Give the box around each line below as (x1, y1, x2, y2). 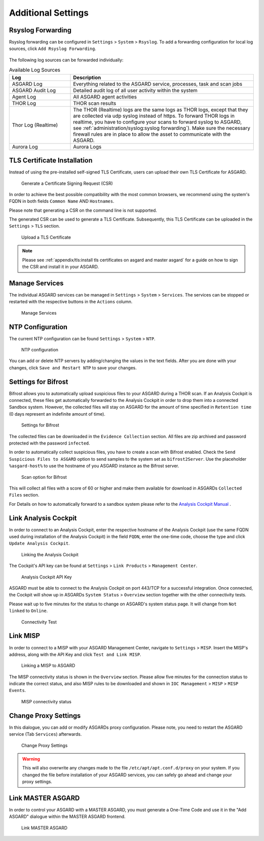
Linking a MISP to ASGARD (21, 663, 75, 668)
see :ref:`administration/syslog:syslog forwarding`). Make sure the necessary (73, 124, 250, 131)
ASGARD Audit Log (12, 87, 56, 94)
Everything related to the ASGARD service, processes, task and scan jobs (73, 80, 242, 87)
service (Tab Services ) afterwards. (9, 731, 82, 737)
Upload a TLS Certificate (21, 234, 71, 240)
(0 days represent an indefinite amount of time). (9, 411, 106, 417)
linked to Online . (9, 608, 48, 614)
